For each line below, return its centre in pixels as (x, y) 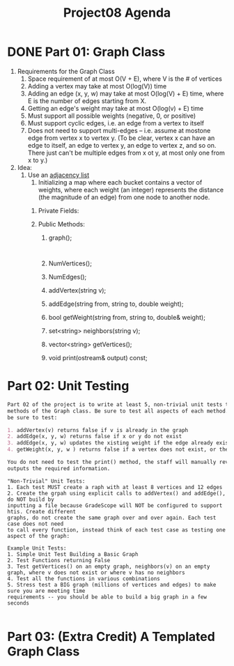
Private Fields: (58, 210)
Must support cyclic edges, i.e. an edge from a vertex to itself (116, 123)
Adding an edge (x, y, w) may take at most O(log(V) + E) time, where (126, 93)
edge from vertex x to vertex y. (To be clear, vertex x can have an (121, 138)
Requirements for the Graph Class (66, 71)
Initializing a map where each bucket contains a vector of (120, 182)
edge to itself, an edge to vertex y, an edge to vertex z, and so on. (122, 145)
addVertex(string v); (77, 290)
